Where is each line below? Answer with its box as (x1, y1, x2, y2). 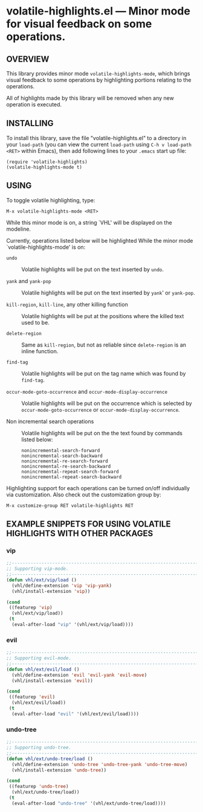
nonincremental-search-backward (21, 453, 103, 459)
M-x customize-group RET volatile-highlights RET (6, 502, 134, 508)
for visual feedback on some (6, 17, 152, 31)
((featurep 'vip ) (8, 605, 53, 611)
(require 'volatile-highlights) (6, 159, 88, 165)
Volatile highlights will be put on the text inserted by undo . (21, 266, 164, 273)
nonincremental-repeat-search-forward (21, 468, 119, 475)
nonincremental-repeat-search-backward (21, 474, 122, 480)
